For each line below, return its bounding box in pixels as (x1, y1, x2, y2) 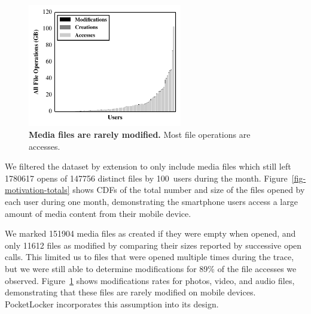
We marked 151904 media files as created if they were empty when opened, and (5, 227, 296, 240)
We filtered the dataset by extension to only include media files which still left (5, 160, 291, 173)
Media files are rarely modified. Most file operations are (29, 128, 251, 140)
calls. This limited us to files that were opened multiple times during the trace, (5, 250, 294, 263)
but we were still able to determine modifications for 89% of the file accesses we (5, 262, 297, 274)
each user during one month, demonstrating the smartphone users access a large (5, 195, 298, 207)
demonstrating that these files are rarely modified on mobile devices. (5, 286, 256, 298)
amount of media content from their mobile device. (5, 207, 191, 219)
